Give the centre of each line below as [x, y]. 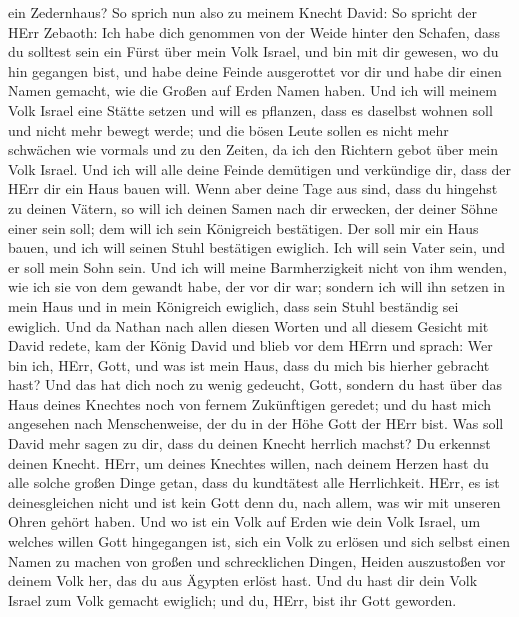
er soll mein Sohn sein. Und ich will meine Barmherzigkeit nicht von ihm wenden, [257, 266]
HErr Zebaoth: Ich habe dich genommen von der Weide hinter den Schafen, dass [254, 31]
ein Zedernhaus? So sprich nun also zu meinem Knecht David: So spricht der [242, 12]
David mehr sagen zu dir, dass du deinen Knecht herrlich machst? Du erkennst [249, 443]
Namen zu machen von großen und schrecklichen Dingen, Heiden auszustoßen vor [257, 560]
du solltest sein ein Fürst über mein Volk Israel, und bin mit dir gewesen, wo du [253, 51]
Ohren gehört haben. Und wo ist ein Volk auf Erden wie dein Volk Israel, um [244, 521]
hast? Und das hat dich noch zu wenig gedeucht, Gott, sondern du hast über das [255, 384]
